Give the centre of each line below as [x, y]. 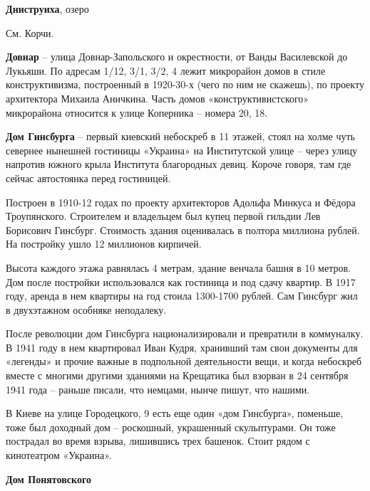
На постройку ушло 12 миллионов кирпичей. [104, 244]
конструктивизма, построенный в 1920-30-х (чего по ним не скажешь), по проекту [185, 84]
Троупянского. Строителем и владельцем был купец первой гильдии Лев [163, 216]
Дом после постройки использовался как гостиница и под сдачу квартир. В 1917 [181, 281]
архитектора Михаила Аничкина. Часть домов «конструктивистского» [158, 98]
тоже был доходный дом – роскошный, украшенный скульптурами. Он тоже [171, 427]
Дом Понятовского [48, 479]
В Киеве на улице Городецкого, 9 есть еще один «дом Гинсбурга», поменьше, [175, 413]
